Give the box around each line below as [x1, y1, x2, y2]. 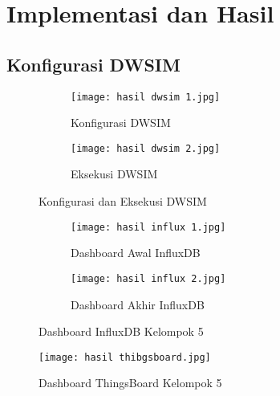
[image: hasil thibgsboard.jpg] [39, 351, 211, 363]
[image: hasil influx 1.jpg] [71, 221, 226, 233]
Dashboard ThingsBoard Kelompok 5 [39, 374, 222, 391]
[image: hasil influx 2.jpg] [71, 272, 226, 284]
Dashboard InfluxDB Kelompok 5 [39, 323, 204, 340]
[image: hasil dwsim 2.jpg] [71, 142, 221, 154]
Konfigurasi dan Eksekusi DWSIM [39, 193, 207, 210]
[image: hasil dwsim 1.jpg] [71, 91, 221, 103]
